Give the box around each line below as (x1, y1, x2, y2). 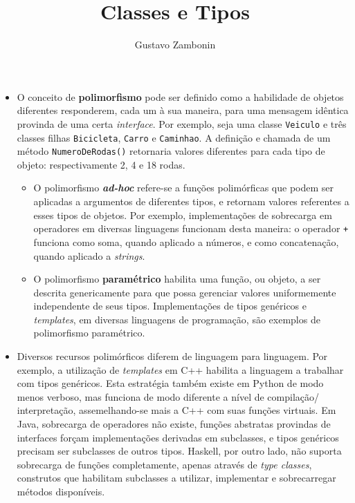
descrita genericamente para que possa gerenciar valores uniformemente (33, 285, 336, 299)
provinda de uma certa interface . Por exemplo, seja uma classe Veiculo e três (17, 116, 347, 131)
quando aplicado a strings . (33, 248, 145, 263)
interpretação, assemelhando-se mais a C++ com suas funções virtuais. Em (17, 403, 336, 417)
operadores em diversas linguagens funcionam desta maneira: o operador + (33, 221, 349, 236)
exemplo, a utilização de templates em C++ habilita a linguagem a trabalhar (17, 362, 344, 377)
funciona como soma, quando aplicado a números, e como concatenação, (33, 234, 339, 249)
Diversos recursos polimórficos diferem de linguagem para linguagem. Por (17, 349, 328, 363)
